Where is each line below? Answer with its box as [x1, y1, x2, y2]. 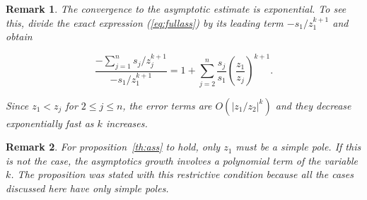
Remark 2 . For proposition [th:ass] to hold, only [6, 139, 221, 154]
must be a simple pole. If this [235, 139, 361, 154]
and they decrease [275, 98, 351, 112]
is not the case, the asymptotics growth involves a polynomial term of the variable [6, 153, 358, 167]
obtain [6, 29, 33, 44]
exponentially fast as [6, 115, 94, 130]
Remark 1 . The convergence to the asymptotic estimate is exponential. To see [6, 1, 346, 16]
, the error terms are [122, 98, 212, 112]
